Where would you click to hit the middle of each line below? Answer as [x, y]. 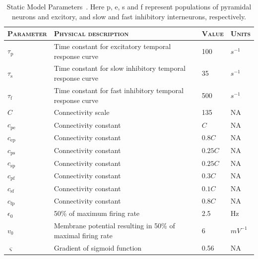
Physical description [91, 33]
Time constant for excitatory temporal [112, 46]
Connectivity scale [82, 112]
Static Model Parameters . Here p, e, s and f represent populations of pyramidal [129, 6]
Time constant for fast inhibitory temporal [119, 90]
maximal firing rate [83, 235]
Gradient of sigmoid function [98, 247]
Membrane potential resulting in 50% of [114, 226]
